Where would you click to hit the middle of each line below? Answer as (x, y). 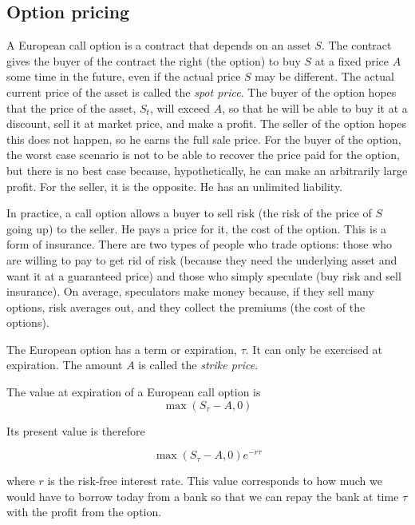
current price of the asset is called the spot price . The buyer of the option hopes (202, 91)
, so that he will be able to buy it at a (315, 107)
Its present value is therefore (76, 430)
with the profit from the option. (84, 512)
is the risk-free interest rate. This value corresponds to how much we (215, 481)
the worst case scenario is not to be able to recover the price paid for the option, (203, 155)
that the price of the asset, (71, 107)
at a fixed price (352, 60)
